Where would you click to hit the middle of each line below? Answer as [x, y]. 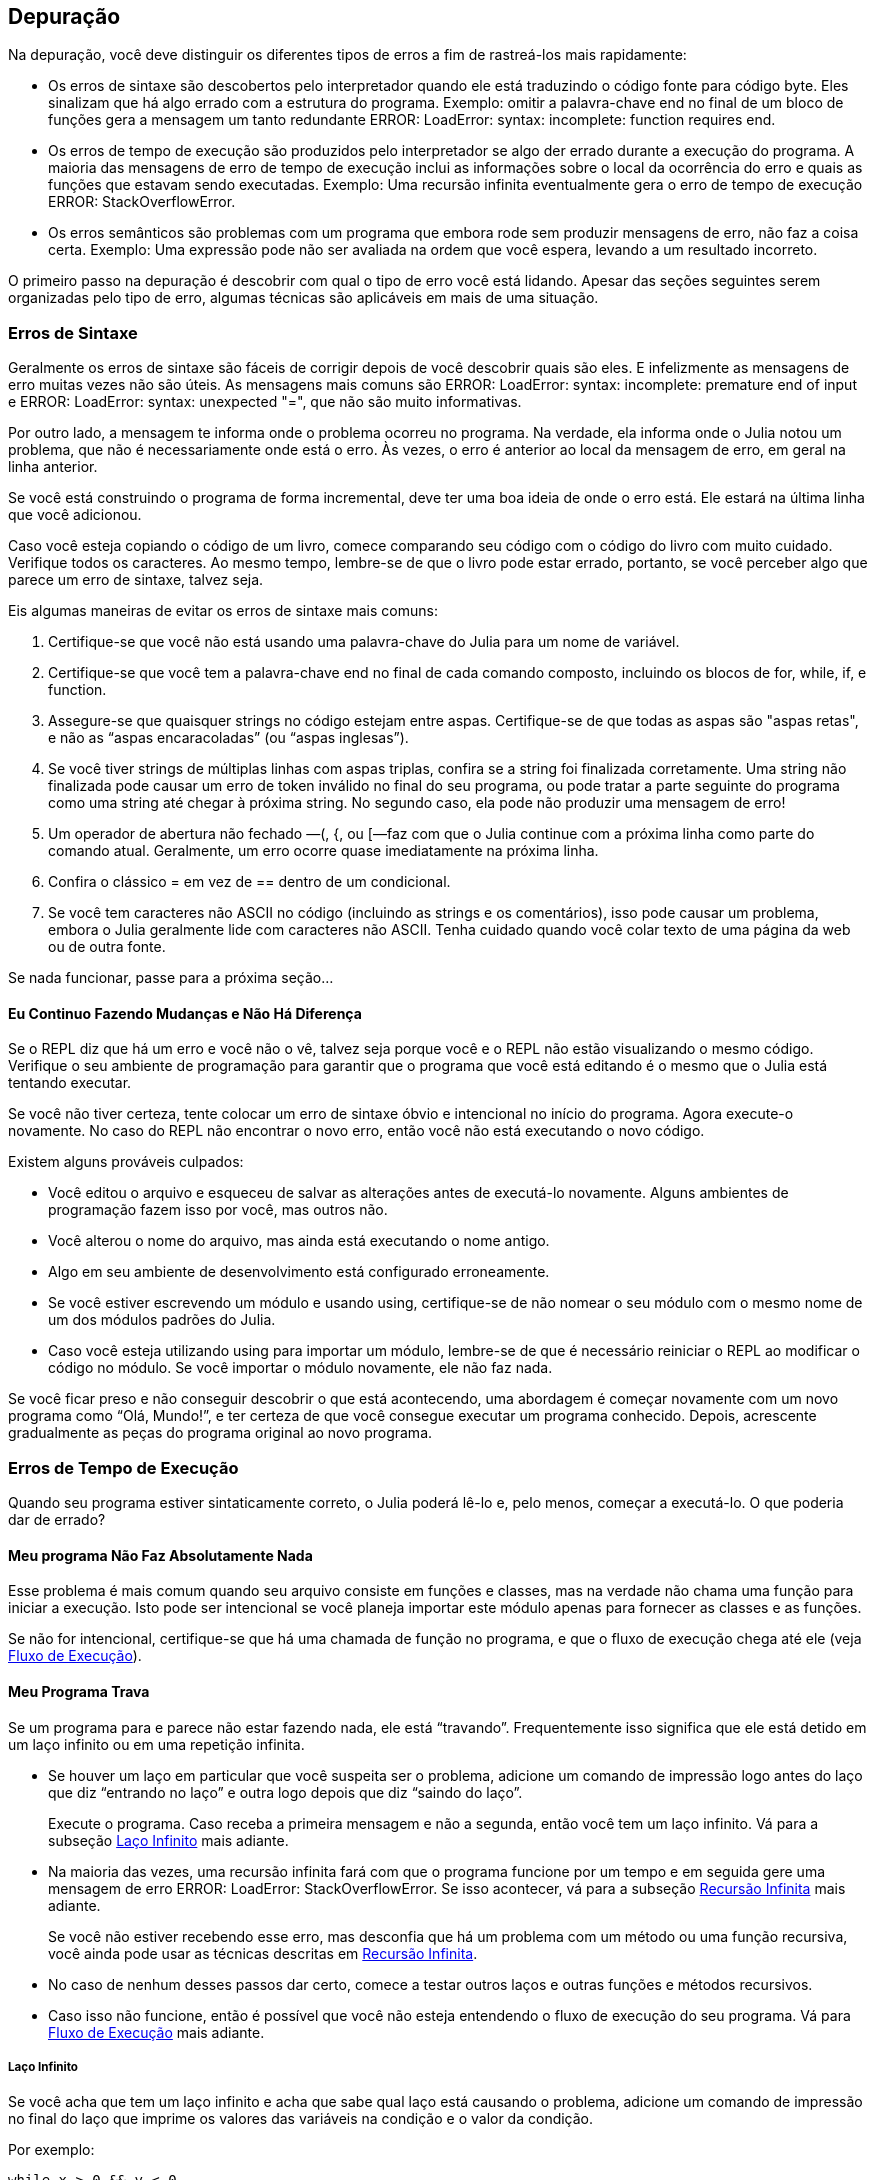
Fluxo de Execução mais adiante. [156, 2032]
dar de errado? [57, 1520]
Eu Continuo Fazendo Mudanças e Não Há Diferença [185, 1013]
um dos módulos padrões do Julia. [162, 1320]
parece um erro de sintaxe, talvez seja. [136, 580]
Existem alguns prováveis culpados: [126, 1162]
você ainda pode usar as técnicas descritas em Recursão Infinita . [263, 1953]
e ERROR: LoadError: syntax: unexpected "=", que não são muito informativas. [265, 402]
